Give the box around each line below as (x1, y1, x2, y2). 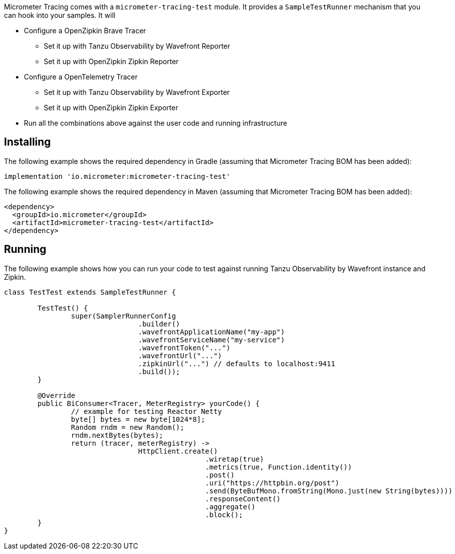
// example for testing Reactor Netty (71, 407, 222, 415)
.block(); (205, 510, 243, 519)
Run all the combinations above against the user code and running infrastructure (24, 119, 287, 127)
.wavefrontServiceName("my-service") (138, 335, 285, 344)
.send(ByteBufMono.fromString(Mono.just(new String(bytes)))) (205, 486, 453, 495)
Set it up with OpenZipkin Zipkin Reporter (44, 57, 179, 66)
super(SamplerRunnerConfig (71, 312, 176, 320)
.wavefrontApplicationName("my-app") (138, 327, 285, 336)
